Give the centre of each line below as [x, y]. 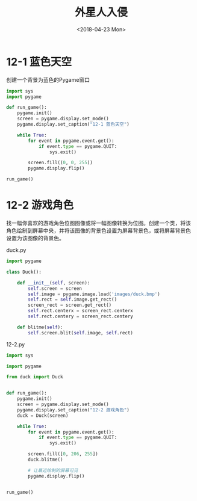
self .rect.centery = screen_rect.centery [81, 316]
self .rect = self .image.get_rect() [73, 300]
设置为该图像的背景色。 [35, 238]
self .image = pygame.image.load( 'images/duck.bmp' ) [94, 294]
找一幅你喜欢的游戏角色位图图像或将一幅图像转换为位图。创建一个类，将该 [98, 223]
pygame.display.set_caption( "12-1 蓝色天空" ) [73, 124]
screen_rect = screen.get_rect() [70, 305]
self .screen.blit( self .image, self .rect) [81, 333]
